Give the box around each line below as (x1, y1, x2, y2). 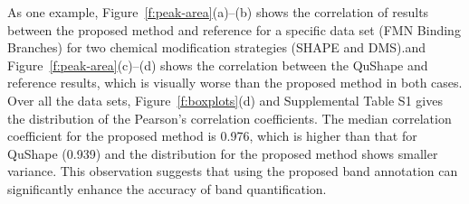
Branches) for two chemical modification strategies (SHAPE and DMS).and (7, 38, 426, 57)
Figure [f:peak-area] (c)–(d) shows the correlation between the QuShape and (7, 55, 428, 74)
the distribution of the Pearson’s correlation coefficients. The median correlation (7, 108, 452, 127)
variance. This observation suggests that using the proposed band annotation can (7, 162, 458, 181)
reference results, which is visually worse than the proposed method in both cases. (7, 73, 463, 92)
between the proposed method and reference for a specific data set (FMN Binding (7, 20, 461, 39)
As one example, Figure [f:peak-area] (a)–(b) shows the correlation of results (7, 3, 429, 21)
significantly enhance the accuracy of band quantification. (7, 179, 327, 198)
